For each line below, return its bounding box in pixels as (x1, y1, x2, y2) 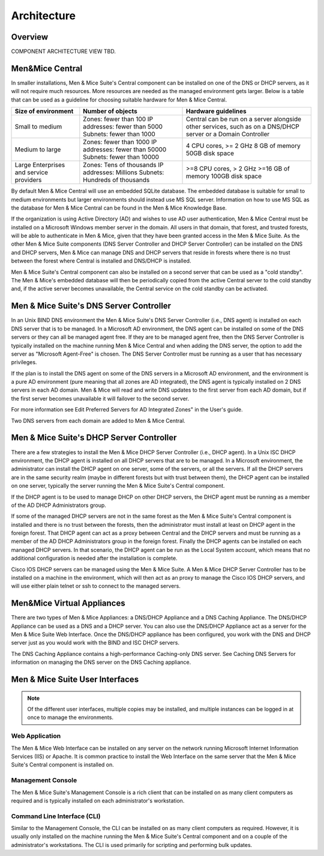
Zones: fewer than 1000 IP (83, 138, 157, 147)
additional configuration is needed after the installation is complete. (11, 554, 178, 562)
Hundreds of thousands (83, 176, 150, 184)
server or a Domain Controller (186, 130, 270, 138)
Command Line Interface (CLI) (11, 812, 101, 820)
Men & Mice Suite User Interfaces (11, 675, 139, 685)
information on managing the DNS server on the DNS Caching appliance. (11, 658, 191, 666)
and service (14, 168, 48, 177)
